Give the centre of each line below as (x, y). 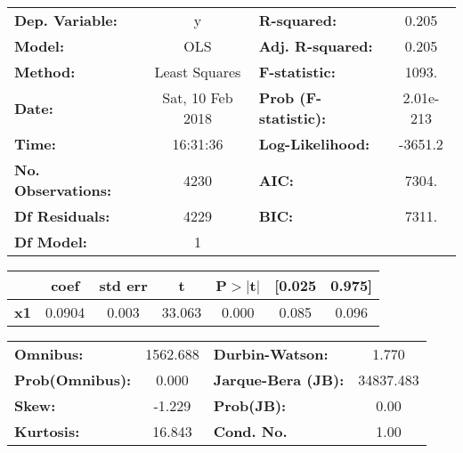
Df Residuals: (62, 216)
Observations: (63, 190)
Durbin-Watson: (271, 354)
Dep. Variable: (66, 20)
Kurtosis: (47, 431)
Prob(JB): (250, 405)
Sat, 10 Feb (198, 97)
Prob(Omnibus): (73, 380)
